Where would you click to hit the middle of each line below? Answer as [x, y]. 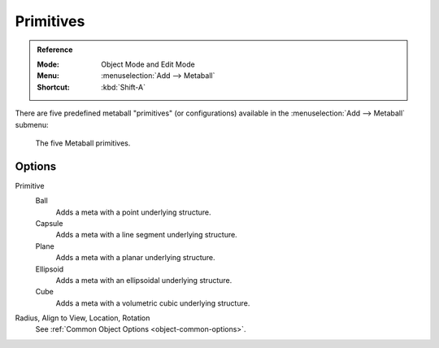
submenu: [32, 124]
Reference [55, 50]
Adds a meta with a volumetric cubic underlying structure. [153, 303]
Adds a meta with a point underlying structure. [133, 212]
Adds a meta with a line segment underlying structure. [146, 235]
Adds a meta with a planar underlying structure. [135, 258]
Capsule [49, 223]
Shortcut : [54, 87]
